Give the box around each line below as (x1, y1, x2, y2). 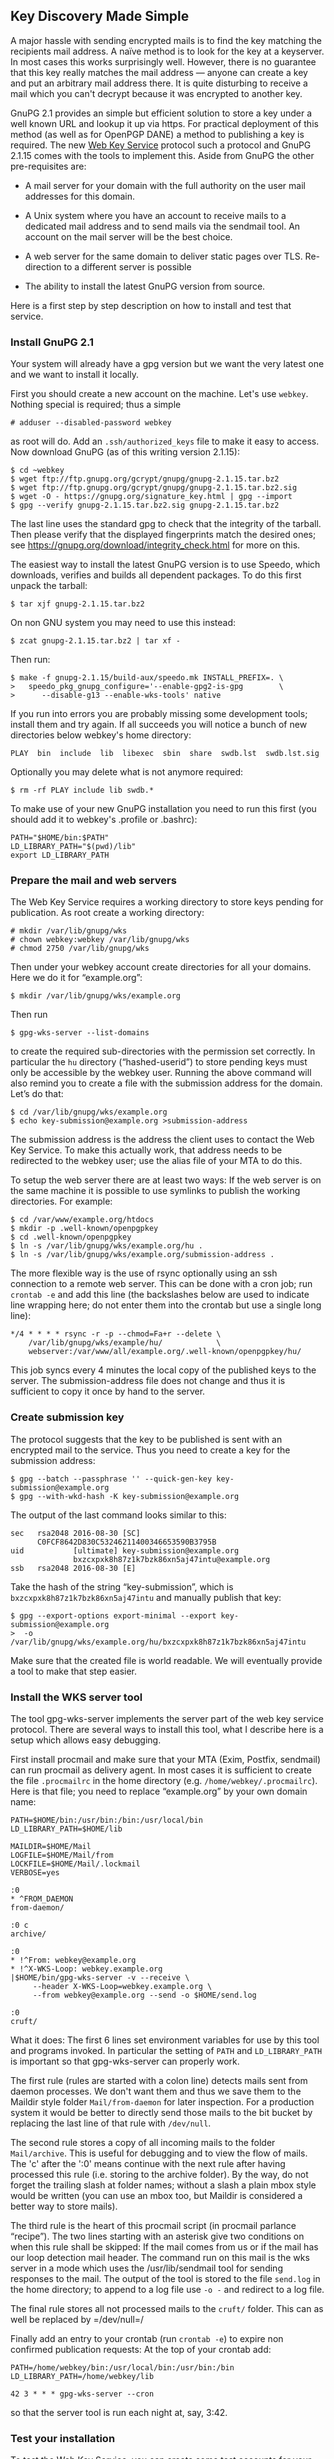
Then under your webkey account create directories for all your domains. (10, 961, 312, 973)
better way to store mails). (10, 2200, 118, 2212)
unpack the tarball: (10, 580, 88, 592)
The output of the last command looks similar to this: (10, 1509, 227, 1521)
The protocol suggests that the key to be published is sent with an (10, 1433, 283, 1445)
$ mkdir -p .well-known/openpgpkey (10, 1224, 159, 1234)
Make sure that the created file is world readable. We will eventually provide (10, 1654, 323, 1666)
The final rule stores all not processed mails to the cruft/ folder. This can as (10, 2303, 324, 2314)
